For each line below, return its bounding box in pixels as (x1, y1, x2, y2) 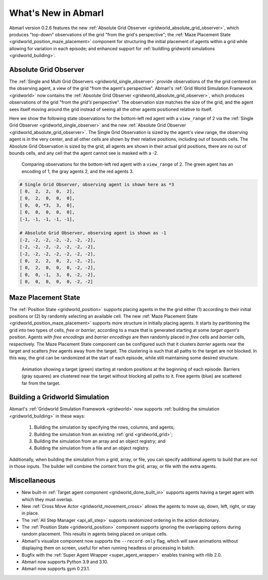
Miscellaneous (9, 476, 56, 485)
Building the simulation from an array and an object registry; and (34, 438, 166, 444)
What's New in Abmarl (9, 7, 104, 18)
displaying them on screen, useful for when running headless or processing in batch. (21, 545, 196, 551)
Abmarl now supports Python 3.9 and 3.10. (21, 559, 109, 565)
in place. (21, 510, 39, 516)
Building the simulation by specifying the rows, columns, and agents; (34, 424, 175, 430)
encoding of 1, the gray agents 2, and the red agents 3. (21, 168, 134, 174)
